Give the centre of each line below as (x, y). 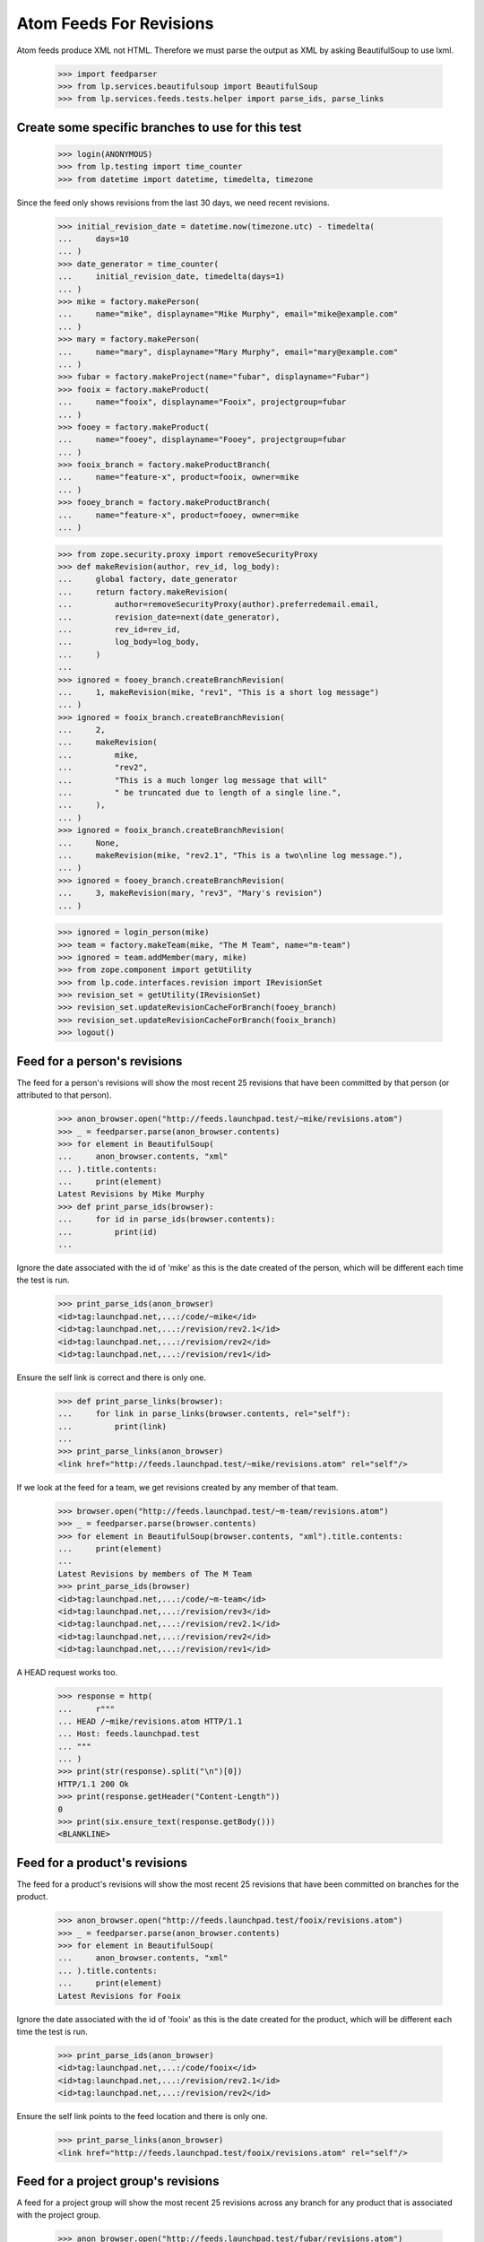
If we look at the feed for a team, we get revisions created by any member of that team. (177, 1487)
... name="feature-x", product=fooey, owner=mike (178, 515)
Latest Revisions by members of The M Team (155, 1573)
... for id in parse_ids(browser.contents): (167, 1219)
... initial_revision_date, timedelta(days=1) (172, 277)
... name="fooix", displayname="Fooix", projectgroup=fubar (202, 402)
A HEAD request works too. (67, 1673)
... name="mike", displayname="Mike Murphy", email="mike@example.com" (228, 314)
